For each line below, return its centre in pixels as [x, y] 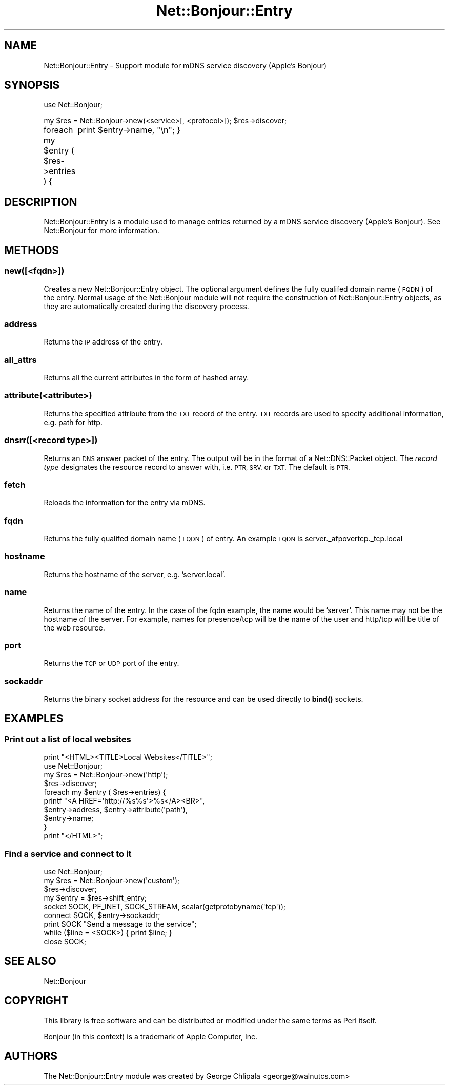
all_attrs [21, 360]
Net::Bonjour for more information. [102, 231]
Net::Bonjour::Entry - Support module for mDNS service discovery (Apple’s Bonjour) [185, 65]
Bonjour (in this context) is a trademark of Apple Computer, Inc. [151, 1036]
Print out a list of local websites [68, 739]
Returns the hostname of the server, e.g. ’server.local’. [135, 574]
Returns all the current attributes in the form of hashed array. [146, 378]
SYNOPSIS [32, 85]
